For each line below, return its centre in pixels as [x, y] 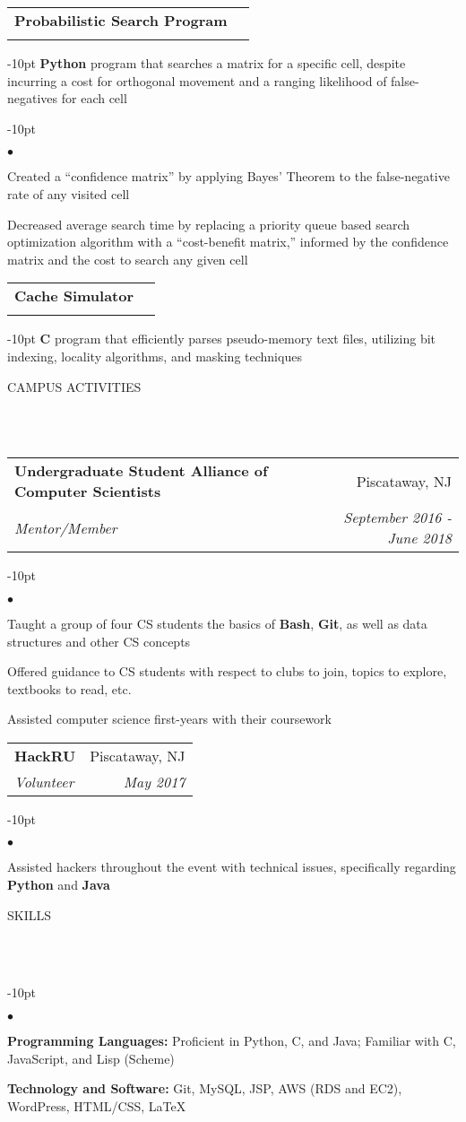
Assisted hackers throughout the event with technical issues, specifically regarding [232, 867]
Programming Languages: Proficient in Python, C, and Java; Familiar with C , [232, 1041]
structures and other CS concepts [99, 641]
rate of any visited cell [69, 193]
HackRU [45, 755]
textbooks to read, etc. [69, 688]
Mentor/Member [66, 527]
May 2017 [154, 781]
